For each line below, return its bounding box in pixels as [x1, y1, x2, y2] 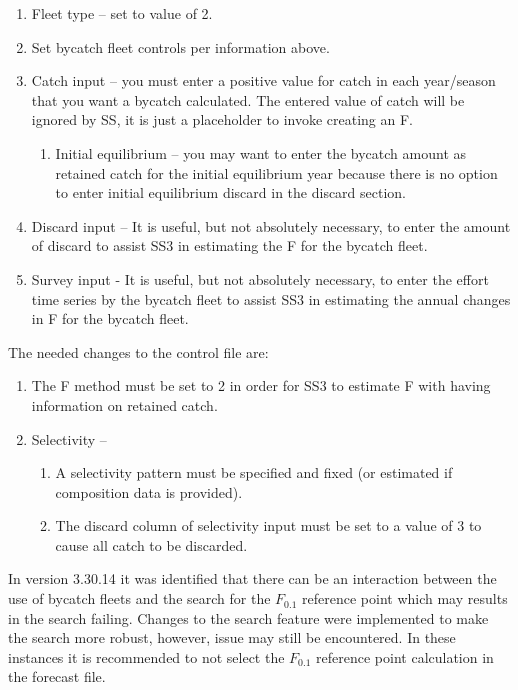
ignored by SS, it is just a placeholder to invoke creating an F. [31, 109, 414, 130]
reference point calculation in [316, 646, 494, 667]
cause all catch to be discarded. [55, 534, 248, 555]
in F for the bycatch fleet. [31, 308, 189, 329]
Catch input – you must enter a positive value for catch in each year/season [31, 70, 496, 91]
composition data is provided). [55, 481, 243, 502]
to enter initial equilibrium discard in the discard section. [55, 182, 407, 203]
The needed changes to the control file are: [8, 341, 269, 362]
